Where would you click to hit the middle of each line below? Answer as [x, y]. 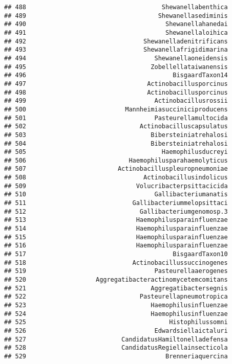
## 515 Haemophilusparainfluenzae [116, 237]
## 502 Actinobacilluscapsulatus [116, 127]
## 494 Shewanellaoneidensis [116, 58]
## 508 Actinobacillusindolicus [116, 178]
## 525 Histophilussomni [116, 322]
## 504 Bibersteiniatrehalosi [116, 143]
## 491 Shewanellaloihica [116, 32]
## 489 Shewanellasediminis [116, 16]
